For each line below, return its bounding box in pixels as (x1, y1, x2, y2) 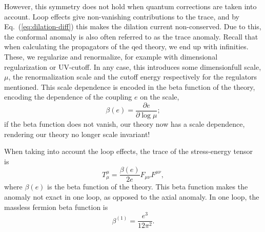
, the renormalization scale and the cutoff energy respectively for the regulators (8, 71, 257, 82)
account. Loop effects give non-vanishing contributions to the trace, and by (4, 11, 240, 22)
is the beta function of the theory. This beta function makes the (47, 181, 248, 192)
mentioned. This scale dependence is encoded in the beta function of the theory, (4, 81, 255, 92)
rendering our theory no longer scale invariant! (4, 128, 150, 139)
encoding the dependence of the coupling (4, 91, 132, 102)
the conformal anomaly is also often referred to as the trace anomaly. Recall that (4, 31, 258, 42)
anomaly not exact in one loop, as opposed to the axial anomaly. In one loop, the (4, 191, 259, 202)
